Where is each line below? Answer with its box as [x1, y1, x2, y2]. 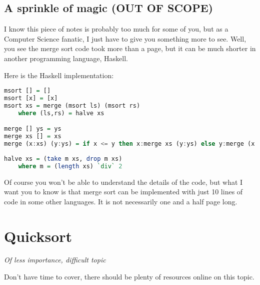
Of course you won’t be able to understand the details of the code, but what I [4, 176, 243, 187]
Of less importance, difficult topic [4, 254, 106, 265]
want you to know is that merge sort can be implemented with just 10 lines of [4, 186, 243, 197]
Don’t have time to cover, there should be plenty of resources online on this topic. [4, 271, 254, 282]
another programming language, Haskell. [4, 53, 128, 63]
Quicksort [4, 225, 72, 246]
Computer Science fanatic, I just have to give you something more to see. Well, [4, 33, 246, 44]
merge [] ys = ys [4, 125, 61, 133]
